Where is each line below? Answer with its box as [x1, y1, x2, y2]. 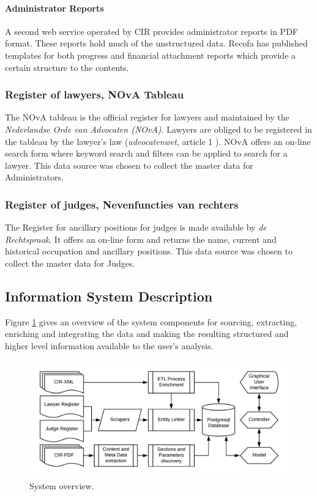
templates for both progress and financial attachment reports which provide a [5, 48, 296, 61]
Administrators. [5, 171, 64, 183]
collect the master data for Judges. [5, 256, 135, 269]
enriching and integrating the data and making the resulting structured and [5, 327, 289, 340]
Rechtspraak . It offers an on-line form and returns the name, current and [5, 232, 277, 245]
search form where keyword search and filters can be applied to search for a [5, 147, 288, 160]
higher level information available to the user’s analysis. [5, 339, 214, 352]
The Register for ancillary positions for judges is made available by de [5, 221, 267, 234]
